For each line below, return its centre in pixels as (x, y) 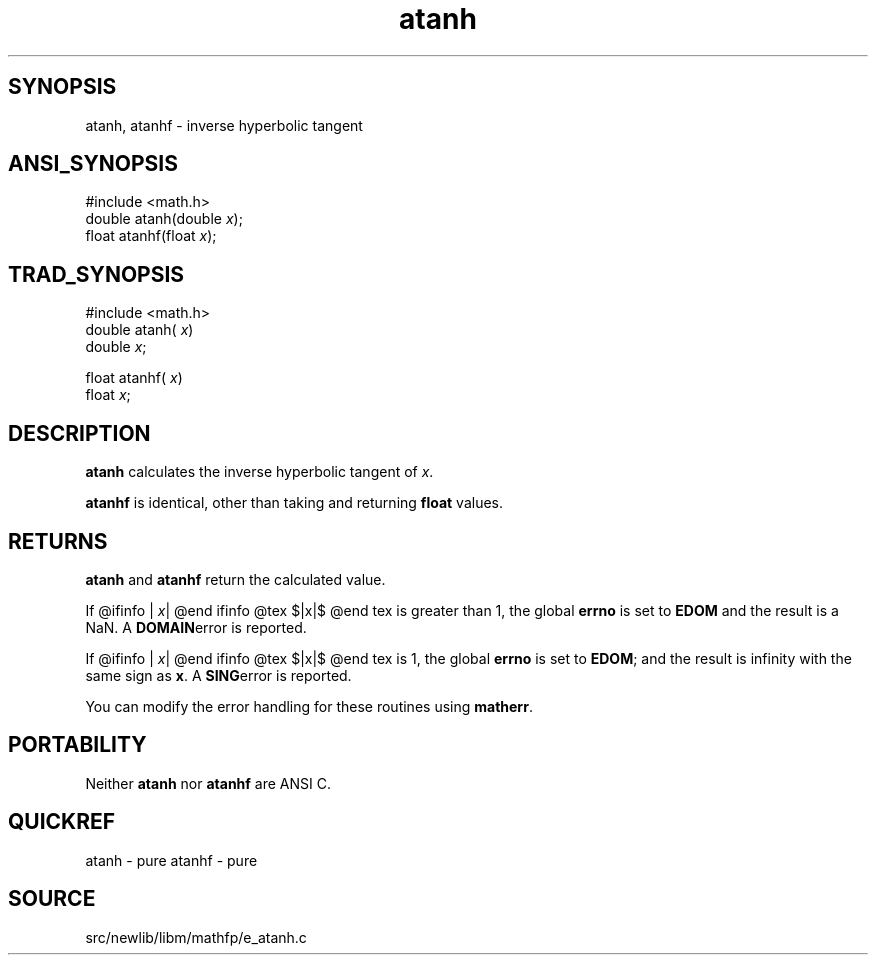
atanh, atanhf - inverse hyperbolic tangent (224, 125)
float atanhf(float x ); (151, 236)
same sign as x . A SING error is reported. (218, 675)
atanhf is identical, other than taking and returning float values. (294, 503)
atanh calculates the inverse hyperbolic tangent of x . (259, 472)
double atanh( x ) (139, 330)
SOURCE (52, 899)
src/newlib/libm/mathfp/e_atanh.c (196, 937)
